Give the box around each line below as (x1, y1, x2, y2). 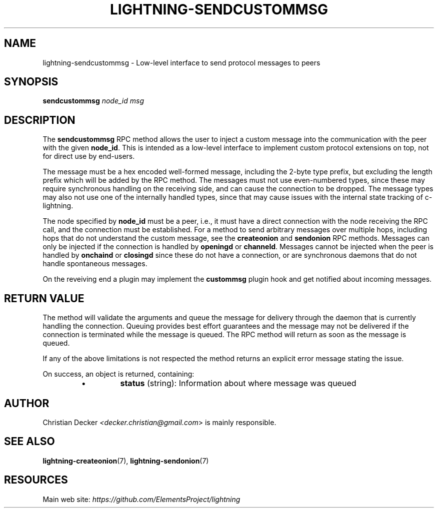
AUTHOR (4, 397, 49, 410)
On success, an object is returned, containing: (42, 370, 194, 379)
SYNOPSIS (4, 75, 58, 88)
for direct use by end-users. (42, 152, 135, 161)
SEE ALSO (4, 435, 55, 448)
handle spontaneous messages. (42, 259, 147, 268)
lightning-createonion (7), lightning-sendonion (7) (42, 456, 209, 465)
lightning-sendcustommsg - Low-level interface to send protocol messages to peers (42, 58, 320, 67)
